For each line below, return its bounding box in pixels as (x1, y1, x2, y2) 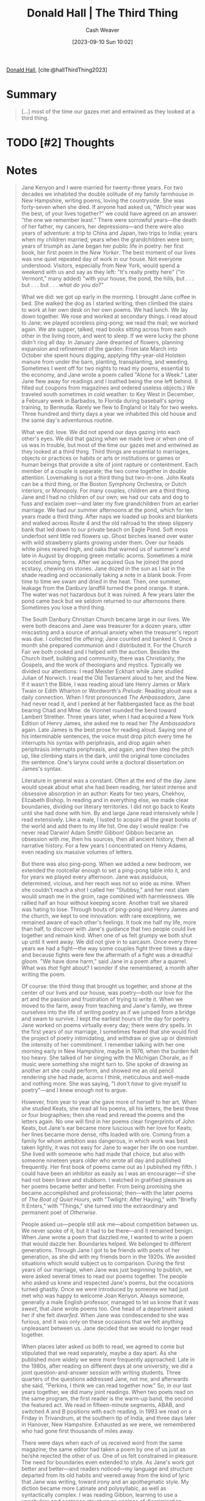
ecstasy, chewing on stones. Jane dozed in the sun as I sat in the (21, 565, 185, 572)
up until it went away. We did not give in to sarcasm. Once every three (21, 939, 197, 945)
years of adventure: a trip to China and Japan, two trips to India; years (21, 229, 198, 237)
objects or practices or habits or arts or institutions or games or (21, 454, 181, 462)
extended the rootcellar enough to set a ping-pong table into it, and (21, 867, 191, 874)
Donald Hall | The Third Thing (27, 6, 178, 20)
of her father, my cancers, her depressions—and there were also (21, 223, 184, 230)
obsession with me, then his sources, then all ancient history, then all (21, 835, 195, 843)
